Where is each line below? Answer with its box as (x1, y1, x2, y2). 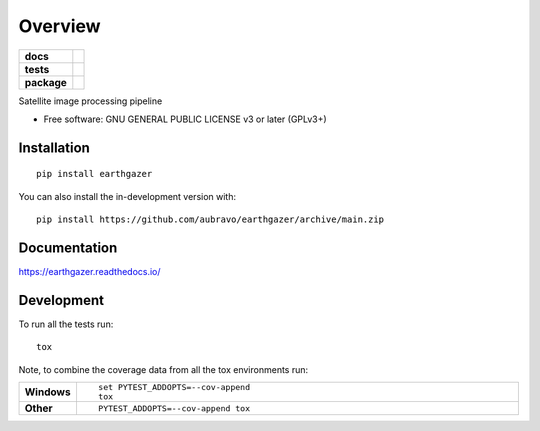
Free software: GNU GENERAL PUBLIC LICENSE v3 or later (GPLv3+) (43, 113, 327, 125)
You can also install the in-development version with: (18, 190, 237, 202)
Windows (24, 385, 71, 399)
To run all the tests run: (18, 318, 114, 330)
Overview (18, 15, 101, 37)
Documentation (18, 239, 118, 256)
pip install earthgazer (36, 168, 153, 180)
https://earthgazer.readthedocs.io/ (18, 266, 161, 278)
